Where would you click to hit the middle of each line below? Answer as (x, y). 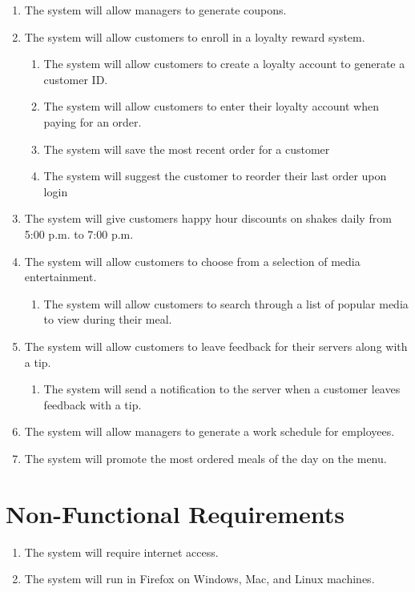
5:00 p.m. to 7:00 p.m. (79, 234)
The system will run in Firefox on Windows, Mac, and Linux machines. (199, 579)
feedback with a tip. (93, 404)
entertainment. (60, 277)
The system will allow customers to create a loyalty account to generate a (224, 64)
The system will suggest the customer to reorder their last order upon (215, 176)
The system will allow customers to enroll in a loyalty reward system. (195, 36)
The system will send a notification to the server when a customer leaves (222, 389)
